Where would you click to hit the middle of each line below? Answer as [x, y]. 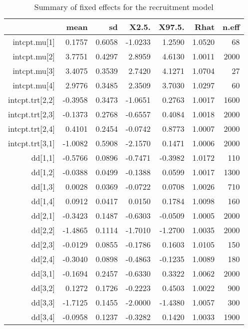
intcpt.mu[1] [34, 42]
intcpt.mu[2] [34, 56]
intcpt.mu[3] [34, 71]
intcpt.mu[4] [34, 85]
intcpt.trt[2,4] [31, 129]
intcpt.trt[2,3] [31, 114]
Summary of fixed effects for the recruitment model [124, 7]
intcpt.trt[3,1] [31, 143]
